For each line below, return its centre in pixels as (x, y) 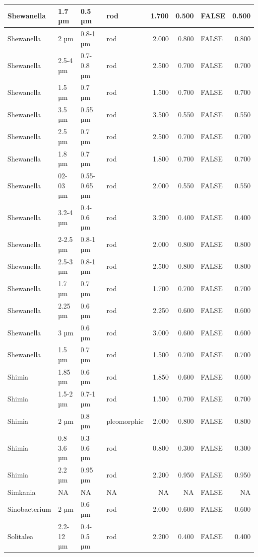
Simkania (22, 492)
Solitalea (21, 536)
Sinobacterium (29, 509)
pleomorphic (125, 421)
